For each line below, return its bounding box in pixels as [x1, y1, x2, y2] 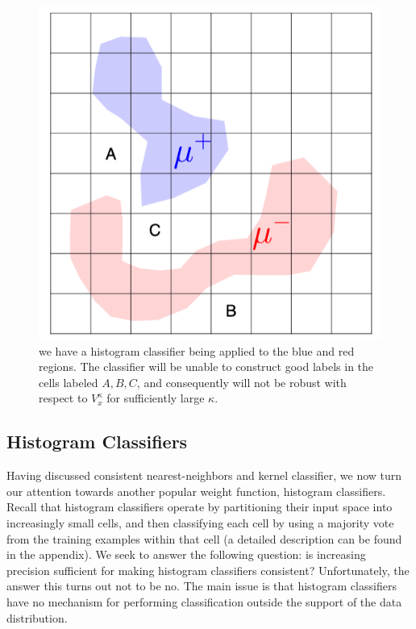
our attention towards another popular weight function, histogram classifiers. [6, 482, 386, 499]
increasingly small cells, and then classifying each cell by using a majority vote [6, 514, 394, 531]
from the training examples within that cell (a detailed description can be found [6, 530, 402, 547]
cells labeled [39, 373, 98, 390]
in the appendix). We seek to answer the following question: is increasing [6, 546, 366, 563]
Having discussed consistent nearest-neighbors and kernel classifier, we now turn [6, 467, 402, 484]
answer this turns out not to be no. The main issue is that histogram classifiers [6, 577, 397, 594]
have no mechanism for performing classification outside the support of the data [6, 593, 402, 610]
